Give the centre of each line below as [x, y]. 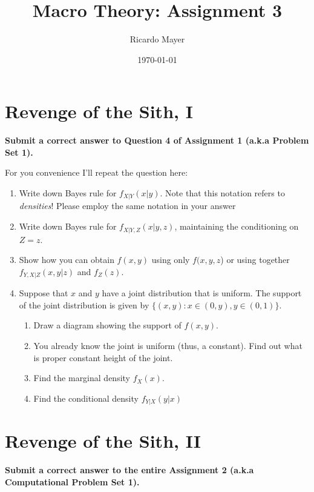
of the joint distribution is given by [84, 304]
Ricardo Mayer [157, 39]
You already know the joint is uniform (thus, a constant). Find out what [168, 345]
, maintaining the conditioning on [237, 226]
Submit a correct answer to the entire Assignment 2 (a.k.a [129, 470]
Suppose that [44, 293]
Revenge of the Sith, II [103, 441]
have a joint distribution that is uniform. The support [202, 293]
